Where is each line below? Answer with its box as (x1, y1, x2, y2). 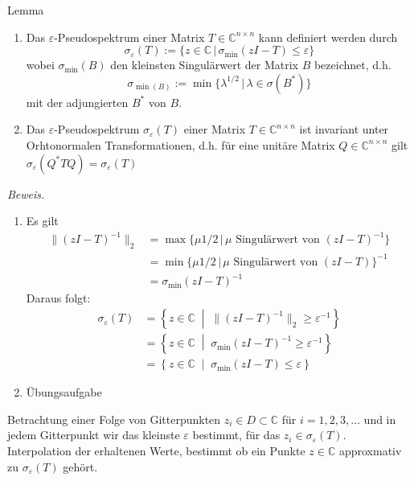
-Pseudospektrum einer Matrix (54, 28, 205, 45)
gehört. (63, 458, 98, 475)
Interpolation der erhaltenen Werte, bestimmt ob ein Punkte (7, 442, 305, 458)
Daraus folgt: (26, 290, 91, 306)
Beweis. (7, 185, 45, 202)
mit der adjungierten (26, 93, 129, 110)
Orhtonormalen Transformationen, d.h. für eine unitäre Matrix (26, 136, 335, 153)
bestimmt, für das (192, 426, 281, 443)
